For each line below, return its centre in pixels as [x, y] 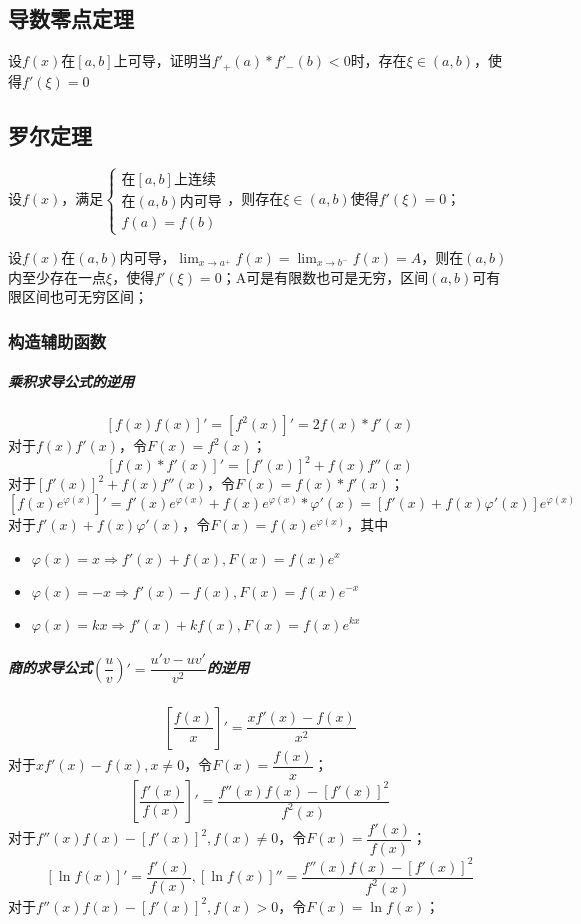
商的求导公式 [50, 667]
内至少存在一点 [57, 276]
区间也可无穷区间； [84, 296]
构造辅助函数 [57, 340]
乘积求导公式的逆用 [71, 381]
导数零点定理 [71, 18]
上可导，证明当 [162, 60]
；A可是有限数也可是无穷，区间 [325, 276]
